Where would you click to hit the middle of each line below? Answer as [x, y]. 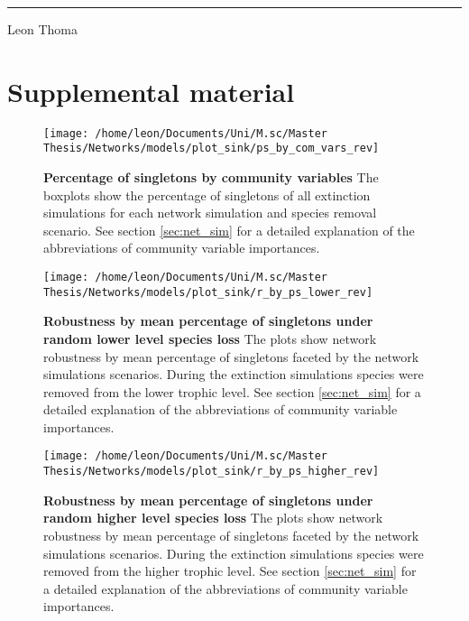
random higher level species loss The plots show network [213, 518]
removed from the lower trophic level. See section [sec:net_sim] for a [232, 391]
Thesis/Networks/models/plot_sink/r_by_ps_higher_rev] [212, 472]
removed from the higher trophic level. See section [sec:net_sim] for [230, 571]
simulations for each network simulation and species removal [210, 213]
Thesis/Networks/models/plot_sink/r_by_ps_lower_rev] [208, 292]
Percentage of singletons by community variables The [211, 177]
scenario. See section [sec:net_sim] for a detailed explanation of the [229, 230]
